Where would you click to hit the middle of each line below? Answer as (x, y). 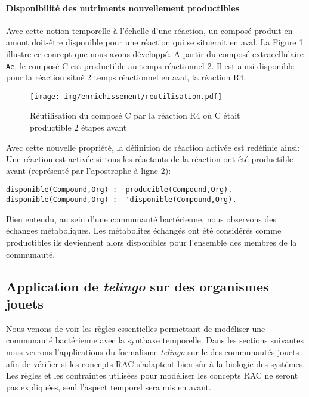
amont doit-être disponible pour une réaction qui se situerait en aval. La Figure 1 (155, 42)
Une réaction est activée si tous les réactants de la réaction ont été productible (150, 159)
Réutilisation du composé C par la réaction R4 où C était (135, 115)
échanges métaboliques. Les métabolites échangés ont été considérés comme (144, 230)
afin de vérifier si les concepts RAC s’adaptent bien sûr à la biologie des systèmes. (156, 363)
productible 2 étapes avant (78, 127)
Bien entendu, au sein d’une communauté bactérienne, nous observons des (141, 218)
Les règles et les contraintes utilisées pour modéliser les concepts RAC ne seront (152, 375)
